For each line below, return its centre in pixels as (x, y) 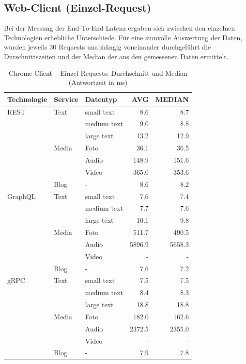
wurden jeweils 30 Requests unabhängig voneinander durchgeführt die (108, 47)
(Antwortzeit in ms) (98, 82)
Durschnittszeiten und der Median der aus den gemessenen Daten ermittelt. (116, 56)
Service (66, 99)
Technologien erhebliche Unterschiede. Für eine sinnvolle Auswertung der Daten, (123, 37)
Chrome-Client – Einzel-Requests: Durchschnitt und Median (98, 73)
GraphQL (22, 196)
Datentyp (101, 99)
